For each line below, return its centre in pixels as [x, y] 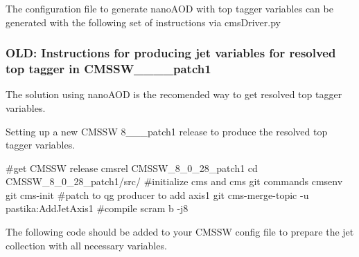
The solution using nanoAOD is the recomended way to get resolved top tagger [174, 94]
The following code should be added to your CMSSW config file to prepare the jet [180, 232]
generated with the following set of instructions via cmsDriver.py [143, 22]
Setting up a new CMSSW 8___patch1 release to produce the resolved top [167, 131]
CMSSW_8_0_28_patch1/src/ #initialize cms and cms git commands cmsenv [174, 181]
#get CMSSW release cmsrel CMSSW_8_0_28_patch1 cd [132, 168]
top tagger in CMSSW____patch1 [108, 69]
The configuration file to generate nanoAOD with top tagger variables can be [169, 8]
